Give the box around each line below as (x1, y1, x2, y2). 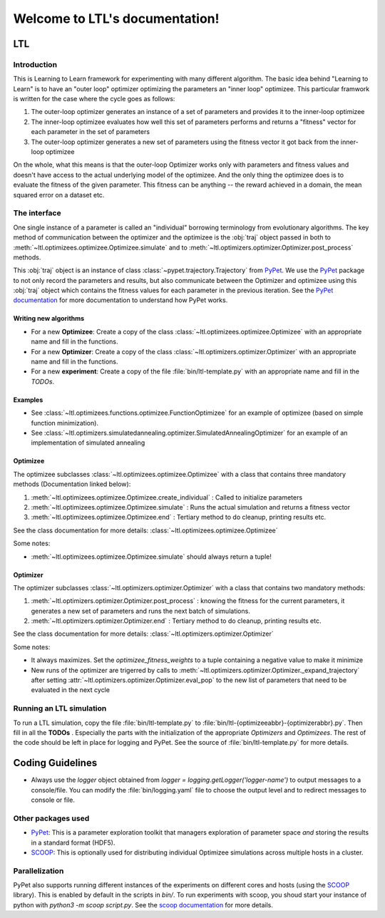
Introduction (13, 59, 57, 69)
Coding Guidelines (13, 757, 98, 769)
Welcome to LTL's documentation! (13, 11, 220, 26)
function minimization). (31, 418, 99, 427)
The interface (13, 208, 61, 218)
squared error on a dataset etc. (13, 190, 105, 199)
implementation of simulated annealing (31, 438, 145, 447)
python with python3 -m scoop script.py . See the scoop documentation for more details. (13, 900, 274, 909)
